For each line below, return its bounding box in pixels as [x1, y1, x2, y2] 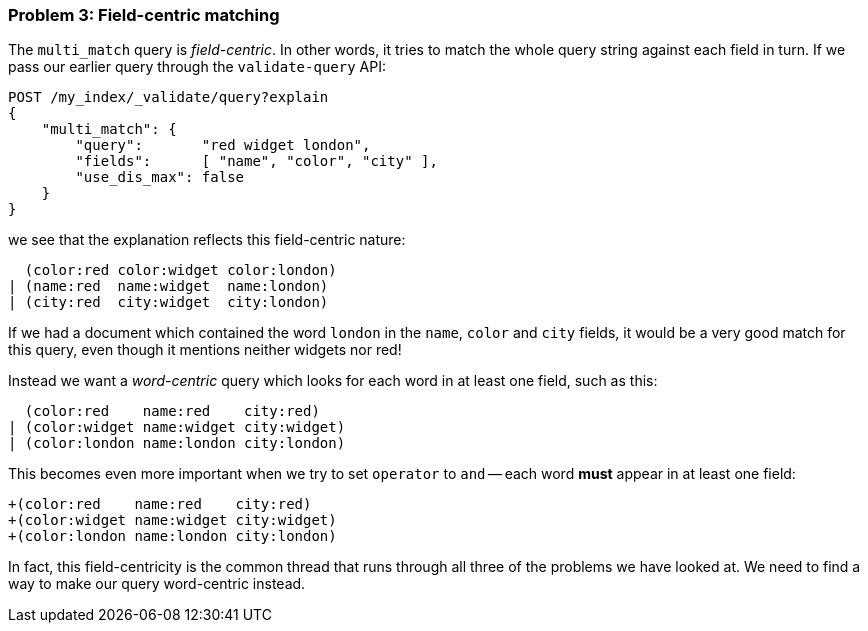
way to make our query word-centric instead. [8, 575, 306, 593]
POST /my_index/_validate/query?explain [8, 89, 329, 106]
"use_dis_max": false [75, 169, 245, 186]
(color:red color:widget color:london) [24, 262, 337, 279]
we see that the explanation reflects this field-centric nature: [8, 231, 406, 249]
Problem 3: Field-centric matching [8, 5, 280, 25]
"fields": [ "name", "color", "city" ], [75, 153, 438, 170]
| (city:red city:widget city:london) [8, 294, 329, 311]
